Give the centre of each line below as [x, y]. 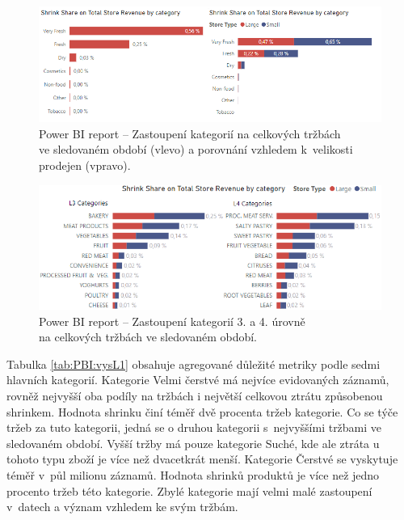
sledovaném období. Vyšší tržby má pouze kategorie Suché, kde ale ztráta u [193, 443]
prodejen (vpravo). [85, 165]
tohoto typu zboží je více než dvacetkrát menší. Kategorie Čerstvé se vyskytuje [202, 459]
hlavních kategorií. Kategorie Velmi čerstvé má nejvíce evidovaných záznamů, [198, 380]
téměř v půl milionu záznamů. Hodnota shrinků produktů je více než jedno [193, 474]
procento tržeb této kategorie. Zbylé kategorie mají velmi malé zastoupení [189, 490]
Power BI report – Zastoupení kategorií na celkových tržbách [190, 133]
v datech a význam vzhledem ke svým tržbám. [122, 507]
